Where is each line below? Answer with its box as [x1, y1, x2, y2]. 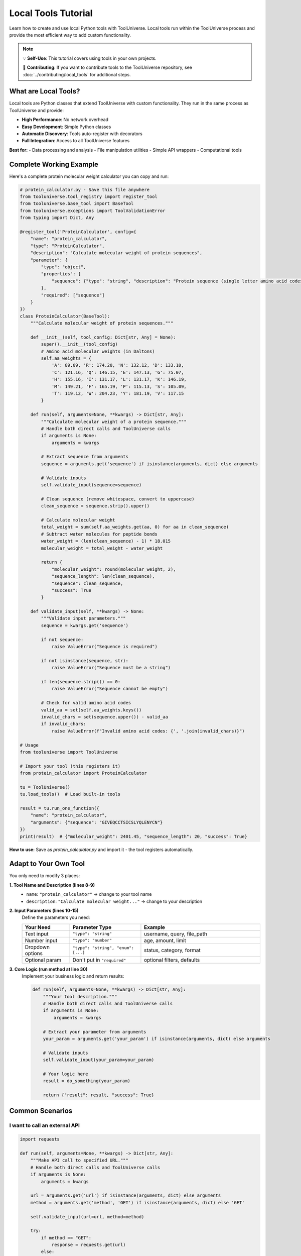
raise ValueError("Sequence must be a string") [51, 665, 171, 671]
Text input [25, 930, 49, 937]
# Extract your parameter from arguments [43, 1029, 146, 1034]
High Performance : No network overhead [22, 117, 109, 123]
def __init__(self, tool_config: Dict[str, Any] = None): [30, 334, 176, 340]
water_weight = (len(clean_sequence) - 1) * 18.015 [41, 538, 171, 544]
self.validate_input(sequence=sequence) [41, 482, 142, 488]
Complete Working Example [9, 160, 99, 168]
